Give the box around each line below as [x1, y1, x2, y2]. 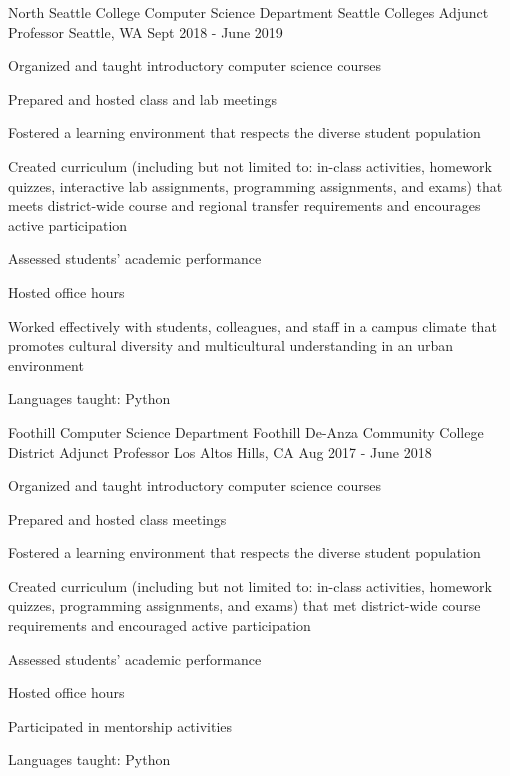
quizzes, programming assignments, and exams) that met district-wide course [8, 595, 481, 616]
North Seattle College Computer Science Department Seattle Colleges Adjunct [8, 2, 489, 22]
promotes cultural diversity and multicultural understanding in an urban [8, 335, 454, 356]
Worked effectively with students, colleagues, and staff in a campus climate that [8, 315, 497, 336]
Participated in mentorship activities [8, 715, 233, 736]
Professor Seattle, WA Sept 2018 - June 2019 [8, 21, 283, 42]
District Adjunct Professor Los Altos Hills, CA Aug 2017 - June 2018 [8, 441, 432, 462]
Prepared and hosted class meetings [8, 508, 227, 529]
